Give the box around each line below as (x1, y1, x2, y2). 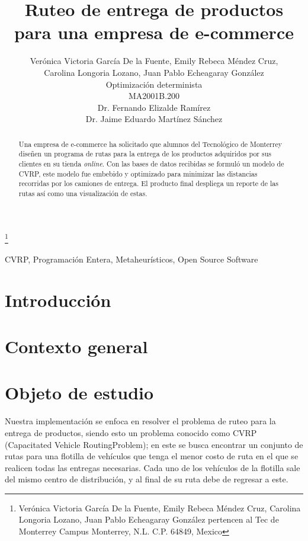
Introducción (5, 287, 111, 312)
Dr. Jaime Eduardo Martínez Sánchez (85, 113, 223, 125)
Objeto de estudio (5, 380, 154, 405)
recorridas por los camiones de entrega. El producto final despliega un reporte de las (18, 178, 278, 188)
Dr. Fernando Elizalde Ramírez (97, 101, 211, 113)
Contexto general (5, 334, 148, 358)
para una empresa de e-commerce (14, 20, 294, 44)
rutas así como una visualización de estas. (18, 188, 147, 198)
